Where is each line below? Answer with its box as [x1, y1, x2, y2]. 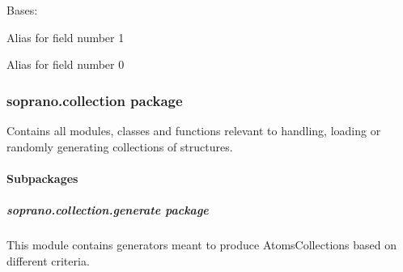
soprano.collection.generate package [6, 201, 209, 218]
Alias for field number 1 [6, 28, 125, 45]
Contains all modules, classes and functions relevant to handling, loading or [6, 122, 381, 138]
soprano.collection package [6, 90, 183, 110]
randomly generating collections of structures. [6, 138, 233, 155]
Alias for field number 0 [6, 56, 125, 73]
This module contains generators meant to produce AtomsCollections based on [6, 236, 397, 253]
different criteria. [6, 252, 90, 269]
